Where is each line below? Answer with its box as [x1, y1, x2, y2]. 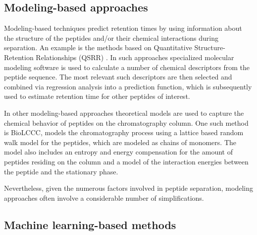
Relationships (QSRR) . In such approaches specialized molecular [36, 52, 234, 62]
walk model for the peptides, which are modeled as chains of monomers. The [4, 137, 236, 147]
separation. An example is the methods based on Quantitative [4, 42, 192, 53]
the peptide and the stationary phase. [4, 166, 118, 176]
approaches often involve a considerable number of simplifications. [4, 192, 204, 203]
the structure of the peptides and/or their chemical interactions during [4, 32, 218, 43]
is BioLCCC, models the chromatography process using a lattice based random [4, 127, 244, 138]
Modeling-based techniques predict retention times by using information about [4, 23, 242, 33]
